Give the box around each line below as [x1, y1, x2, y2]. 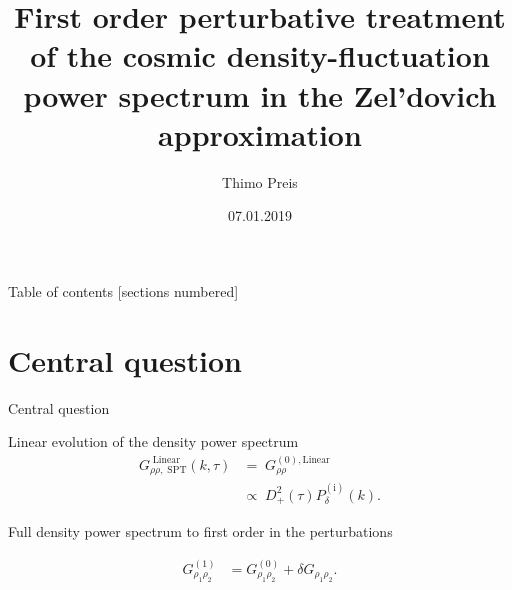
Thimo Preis [222, 171, 298, 192]
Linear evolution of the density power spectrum [8, 431, 299, 452]
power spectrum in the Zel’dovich [23, 74, 497, 115]
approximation [158, 113, 362, 154]
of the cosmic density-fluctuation [30, 35, 490, 76]
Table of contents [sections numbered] [8, 280, 239, 301]
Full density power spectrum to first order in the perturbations [8, 521, 393, 542]
